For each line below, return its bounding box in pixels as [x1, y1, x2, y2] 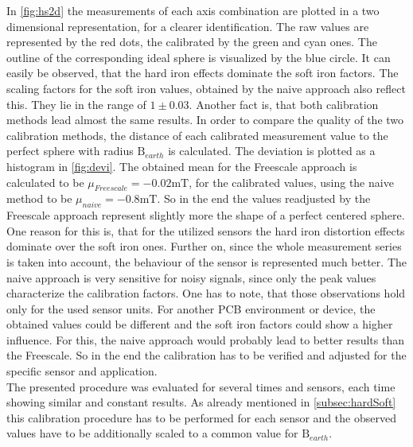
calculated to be [6, 173, 84, 190]
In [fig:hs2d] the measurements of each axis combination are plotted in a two [6, 2, 380, 18]
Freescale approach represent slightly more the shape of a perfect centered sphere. [6, 207, 405, 223]
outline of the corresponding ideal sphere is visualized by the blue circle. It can [6, 49, 391, 65]
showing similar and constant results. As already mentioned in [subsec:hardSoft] [6, 394, 396, 410]
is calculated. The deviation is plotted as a [168, 142, 376, 159]
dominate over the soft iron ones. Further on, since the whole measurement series [6, 238, 402, 255]
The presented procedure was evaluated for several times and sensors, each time [6, 378, 395, 395]
